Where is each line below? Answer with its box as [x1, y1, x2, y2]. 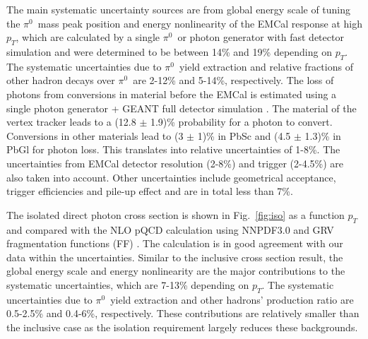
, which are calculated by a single [16, 30, 160, 44]
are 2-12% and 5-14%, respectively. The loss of [133, 73, 334, 88]
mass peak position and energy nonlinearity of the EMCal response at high [37, 16, 363, 30]
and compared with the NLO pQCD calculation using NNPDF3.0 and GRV [6, 222, 334, 237]
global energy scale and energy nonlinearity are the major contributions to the [6, 263, 345, 278]
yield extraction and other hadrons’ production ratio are [110, 292, 354, 307]
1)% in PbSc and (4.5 [197, 128, 291, 143]
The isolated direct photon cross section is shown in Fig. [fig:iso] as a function [6, 207, 345, 222]
